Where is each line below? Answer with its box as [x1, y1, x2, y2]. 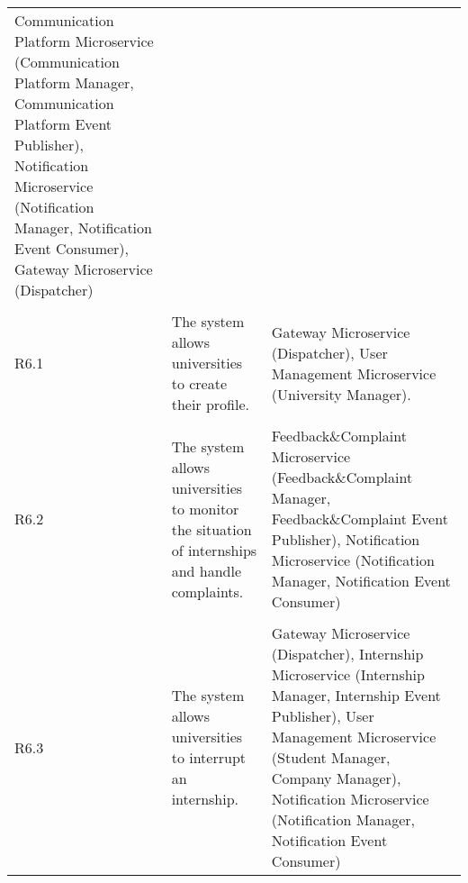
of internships [171, 539, 257, 560]
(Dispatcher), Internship [271, 643, 424, 664]
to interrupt [171, 747, 247, 768]
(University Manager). [271, 383, 411, 405]
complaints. [171, 580, 244, 602]
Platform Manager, [14, 72, 134, 93]
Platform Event [14, 114, 112, 134]
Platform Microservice [14, 31, 154, 51]
